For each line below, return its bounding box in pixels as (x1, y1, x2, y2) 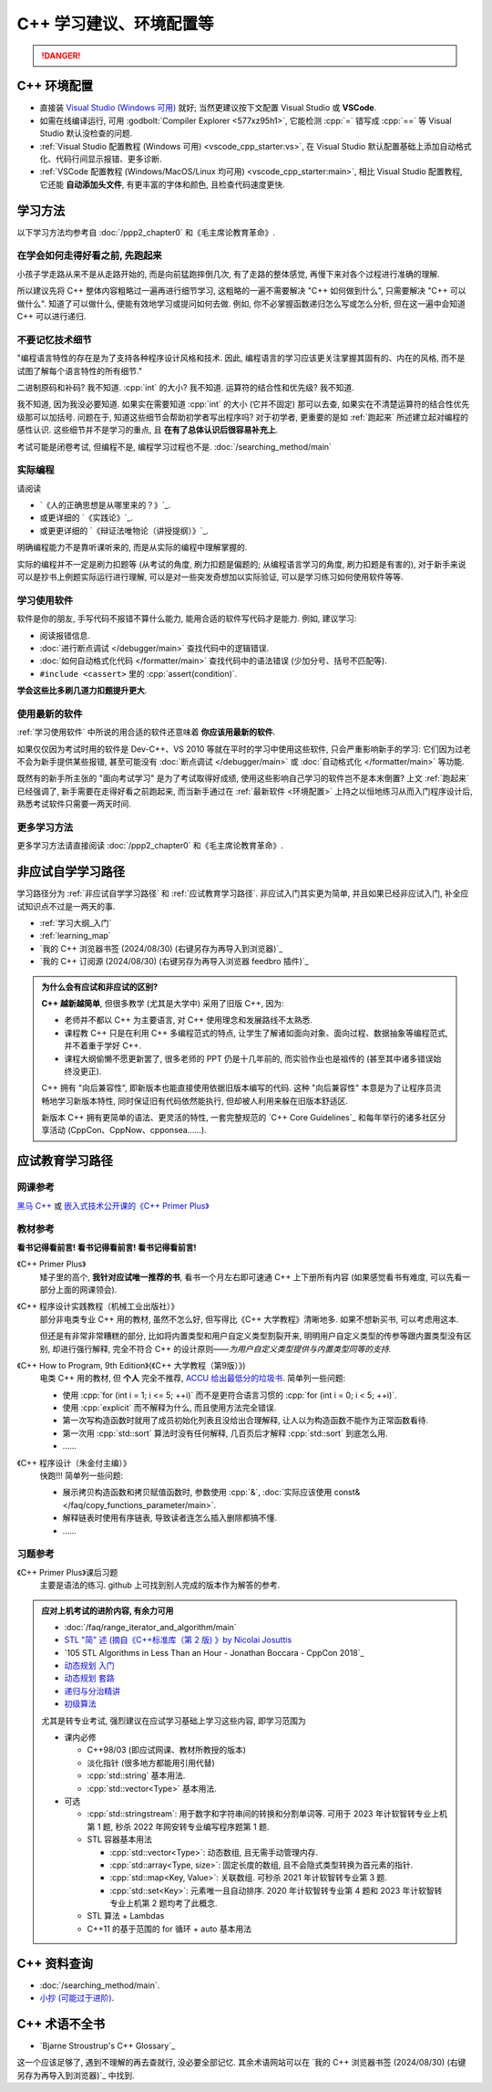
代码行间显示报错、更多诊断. (55, 153, 163, 164)
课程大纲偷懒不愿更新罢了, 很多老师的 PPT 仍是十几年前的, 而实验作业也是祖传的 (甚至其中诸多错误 (64, 1053, 434, 1064)
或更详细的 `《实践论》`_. (39, 512, 134, 524)
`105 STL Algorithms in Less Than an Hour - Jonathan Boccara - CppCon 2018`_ (64, 1647, 364, 1658)
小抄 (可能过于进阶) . (39, 1993, 115, 2004)
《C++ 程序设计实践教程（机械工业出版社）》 (16, 1301, 179, 1312)
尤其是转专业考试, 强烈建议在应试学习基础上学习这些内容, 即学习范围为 (41, 1715, 306, 1726)
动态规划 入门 (64, 1660, 115, 1671)
